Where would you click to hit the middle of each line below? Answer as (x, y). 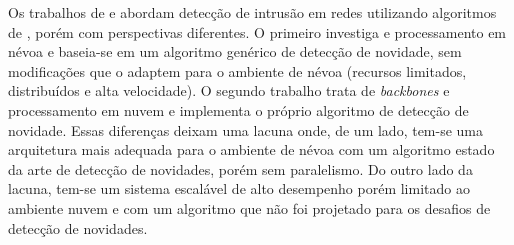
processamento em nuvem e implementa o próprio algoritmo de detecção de (238, 109)
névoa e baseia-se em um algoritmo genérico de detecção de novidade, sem (235, 51)
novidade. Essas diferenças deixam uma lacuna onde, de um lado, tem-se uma (246, 129)
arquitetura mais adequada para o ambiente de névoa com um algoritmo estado (251, 149)
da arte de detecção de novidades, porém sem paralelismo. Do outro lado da (240, 168)
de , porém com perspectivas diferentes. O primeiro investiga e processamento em (257, 31)
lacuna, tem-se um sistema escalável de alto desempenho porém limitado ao (239, 188)
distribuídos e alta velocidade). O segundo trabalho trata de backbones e (229, 90)
